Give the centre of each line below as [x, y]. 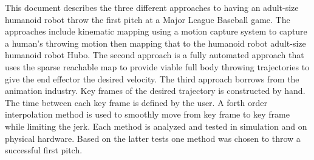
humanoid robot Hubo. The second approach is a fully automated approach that [155, 55]
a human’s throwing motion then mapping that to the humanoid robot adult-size [155, 43]
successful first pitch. [44, 150]
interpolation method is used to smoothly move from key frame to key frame [147, 114]
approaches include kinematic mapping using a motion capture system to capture [156, 31]
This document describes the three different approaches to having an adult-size [152, 7]
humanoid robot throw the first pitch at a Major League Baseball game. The [148, 19]
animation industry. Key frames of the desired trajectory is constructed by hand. [155, 91]
